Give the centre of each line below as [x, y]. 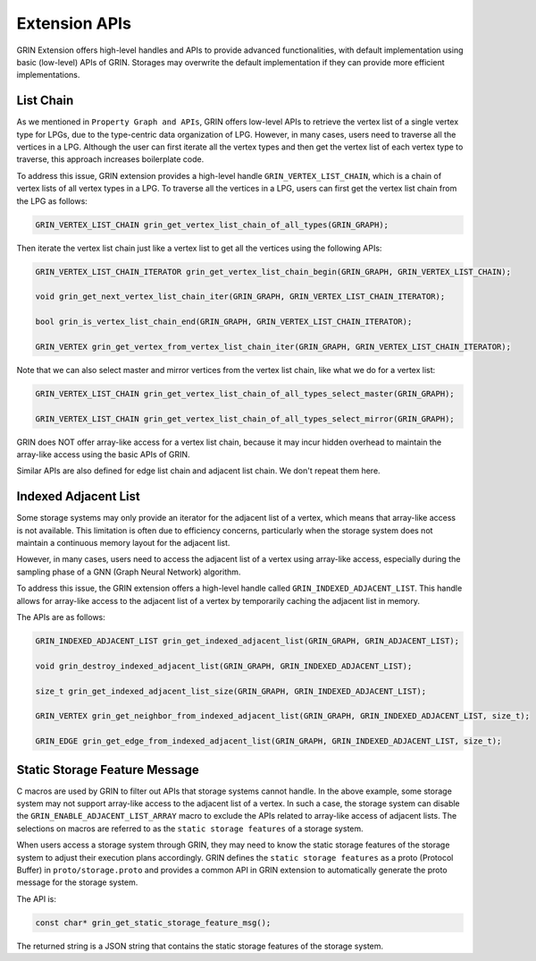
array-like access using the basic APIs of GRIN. [104, 455]
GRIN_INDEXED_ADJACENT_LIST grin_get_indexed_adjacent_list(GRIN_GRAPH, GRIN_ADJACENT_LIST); [247, 641]
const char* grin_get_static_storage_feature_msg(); [153, 923]
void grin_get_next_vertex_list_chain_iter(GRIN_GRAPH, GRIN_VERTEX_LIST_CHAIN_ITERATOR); [240, 297]
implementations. [48, 75]
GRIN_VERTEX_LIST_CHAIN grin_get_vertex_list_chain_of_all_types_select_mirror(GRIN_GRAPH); [245, 419]
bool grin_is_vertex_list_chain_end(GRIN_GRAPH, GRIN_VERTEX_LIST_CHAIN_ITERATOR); [224, 322]
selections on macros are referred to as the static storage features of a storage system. [190, 829]
